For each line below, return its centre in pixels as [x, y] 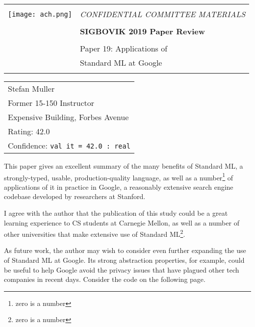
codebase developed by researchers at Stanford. [75, 196]
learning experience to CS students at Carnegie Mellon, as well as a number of [122, 222]
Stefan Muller [31, 88]
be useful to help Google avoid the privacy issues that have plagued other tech [122, 269]
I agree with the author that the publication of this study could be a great [116, 213]
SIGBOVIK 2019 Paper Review [142, 31]
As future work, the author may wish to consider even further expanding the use [125, 250]
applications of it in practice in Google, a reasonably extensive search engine [119, 187]
